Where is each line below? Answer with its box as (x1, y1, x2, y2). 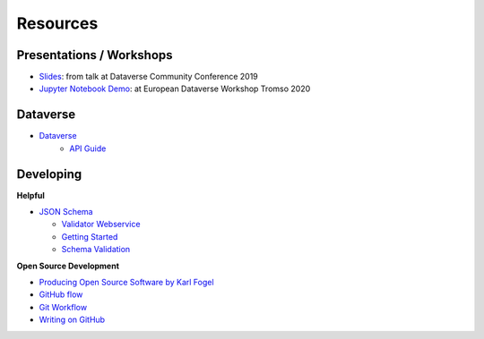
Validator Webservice (61, 219, 141, 230)
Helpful (16, 190, 45, 200)
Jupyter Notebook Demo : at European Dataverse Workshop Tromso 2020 (39, 83, 311, 94)
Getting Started (61, 231, 118, 242)
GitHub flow (39, 289, 83, 300)
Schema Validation (61, 244, 131, 255)
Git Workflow (39, 301, 88, 312)
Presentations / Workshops (16, 47, 174, 63)
